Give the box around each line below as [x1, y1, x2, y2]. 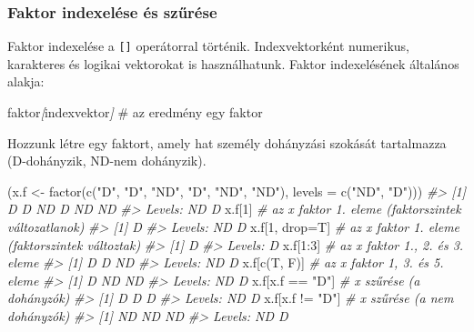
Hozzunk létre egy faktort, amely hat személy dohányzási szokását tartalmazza [7, 133, 447, 152]
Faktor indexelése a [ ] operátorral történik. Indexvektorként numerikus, [7, 36, 410, 55]
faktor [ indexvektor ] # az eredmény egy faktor [7, 103, 263, 122]
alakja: [7, 72, 45, 91]
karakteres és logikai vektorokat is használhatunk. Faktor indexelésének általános [7, 54, 459, 73]
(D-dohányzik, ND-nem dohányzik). [7, 151, 207, 170]
